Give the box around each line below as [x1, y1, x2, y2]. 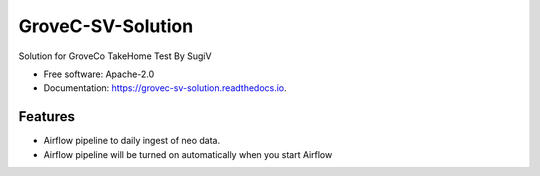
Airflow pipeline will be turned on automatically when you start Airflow [43, 148, 333, 160]
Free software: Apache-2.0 [43, 68, 155, 80]
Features [18, 108, 75, 125]
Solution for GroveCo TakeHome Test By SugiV [18, 50, 212, 62]
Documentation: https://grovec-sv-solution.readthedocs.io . [43, 82, 287, 94]
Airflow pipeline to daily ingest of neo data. [43, 135, 221, 147]
